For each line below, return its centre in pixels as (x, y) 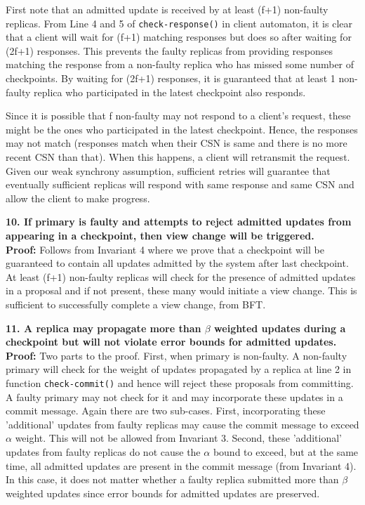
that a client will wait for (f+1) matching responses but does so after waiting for (179, 37)
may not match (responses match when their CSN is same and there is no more (177, 143)
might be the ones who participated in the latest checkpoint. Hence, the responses (182, 129)
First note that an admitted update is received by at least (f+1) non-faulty (167, 9)
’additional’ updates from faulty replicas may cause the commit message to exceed (182, 424)
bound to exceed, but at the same (286, 451)
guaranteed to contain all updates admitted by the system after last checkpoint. (177, 263)
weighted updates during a (280, 328)
